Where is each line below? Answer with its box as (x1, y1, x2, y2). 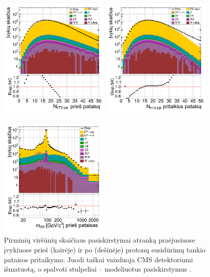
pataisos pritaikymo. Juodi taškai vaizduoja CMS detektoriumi (4, 254, 193, 264)
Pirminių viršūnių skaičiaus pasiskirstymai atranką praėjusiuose (4, 235, 195, 245)
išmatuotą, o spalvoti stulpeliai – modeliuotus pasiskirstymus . (4, 264, 191, 274)
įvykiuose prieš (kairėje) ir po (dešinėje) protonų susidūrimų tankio (4, 245, 206, 255)
